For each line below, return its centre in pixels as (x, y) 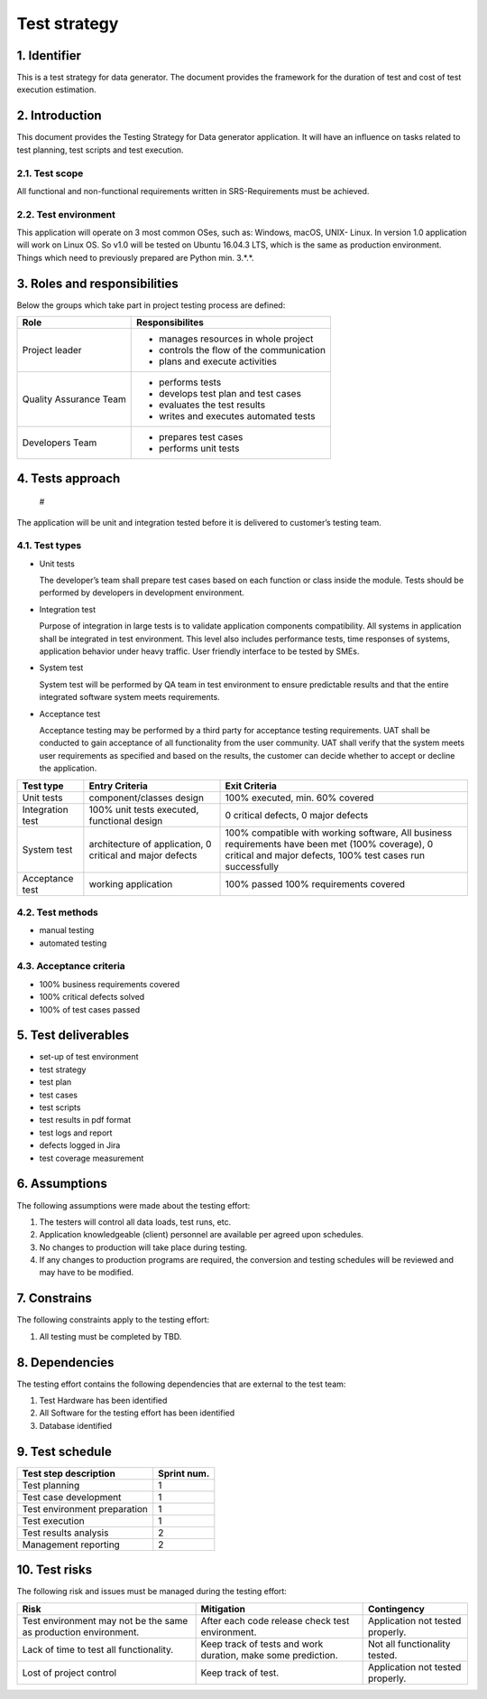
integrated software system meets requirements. (129, 697)
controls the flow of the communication (243, 350)
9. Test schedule (64, 1451)
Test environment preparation (85, 1508)
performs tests (190, 382)
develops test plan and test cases (230, 394)
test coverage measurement (92, 1158)
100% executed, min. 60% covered (299, 798)
